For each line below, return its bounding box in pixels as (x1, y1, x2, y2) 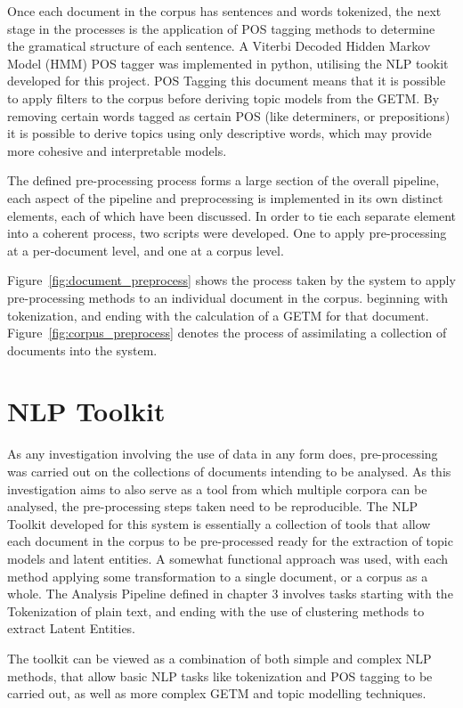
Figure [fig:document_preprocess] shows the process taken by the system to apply (7, 271, 456, 289)
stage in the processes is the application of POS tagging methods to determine (7, 19, 435, 37)
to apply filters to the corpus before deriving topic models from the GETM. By (7, 88, 440, 107)
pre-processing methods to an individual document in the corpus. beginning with (7, 288, 449, 306)
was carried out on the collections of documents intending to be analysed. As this (7, 462, 451, 480)
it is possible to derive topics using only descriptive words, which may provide (7, 124, 432, 142)
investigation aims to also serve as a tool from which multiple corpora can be (7, 479, 427, 498)
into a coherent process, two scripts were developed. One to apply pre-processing (7, 224, 447, 242)
